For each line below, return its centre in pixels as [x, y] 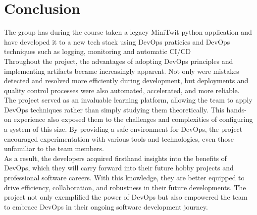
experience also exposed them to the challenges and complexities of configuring [133, 119]
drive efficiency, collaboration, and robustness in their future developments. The [125, 187]
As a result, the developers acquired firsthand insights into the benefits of [115, 158]
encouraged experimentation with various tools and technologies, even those [119, 138]
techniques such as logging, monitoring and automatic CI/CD [98, 51]
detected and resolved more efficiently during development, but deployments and [126, 81]
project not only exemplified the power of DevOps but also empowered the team [126, 197]
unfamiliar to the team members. [54, 148]
